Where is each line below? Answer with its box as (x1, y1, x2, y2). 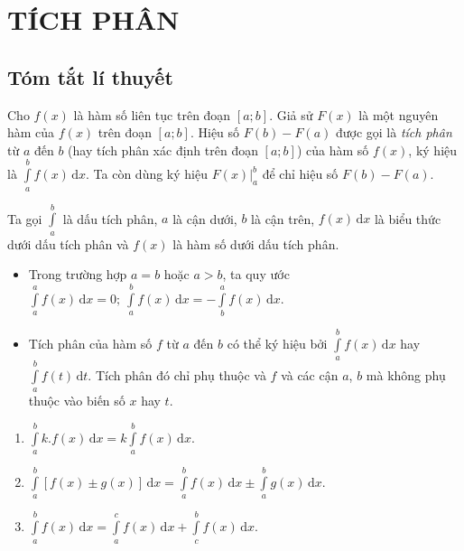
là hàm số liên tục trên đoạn (73, 105, 231, 124)
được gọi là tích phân (335, 123, 452, 142)
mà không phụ (366, 366, 446, 385)
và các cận (281, 366, 339, 385)
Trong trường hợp (28, 265, 127, 284)
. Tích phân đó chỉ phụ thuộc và (88, 366, 266, 385)
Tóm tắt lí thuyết (7, 62, 173, 90)
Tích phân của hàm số (28, 333, 153, 352)
